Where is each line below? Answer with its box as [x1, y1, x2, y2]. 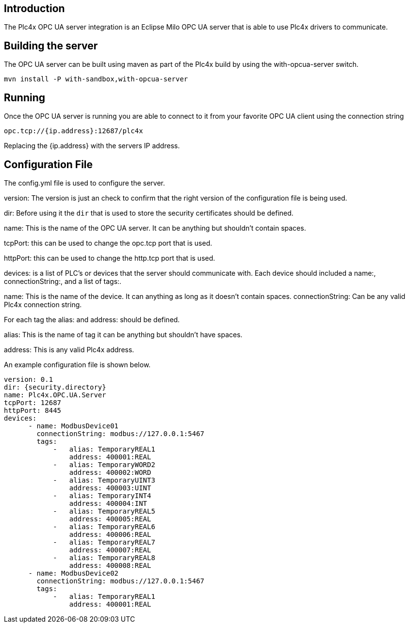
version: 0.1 [4, 375, 53, 383]
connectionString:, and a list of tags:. [4, 277, 122, 285]
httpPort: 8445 [4, 406, 62, 414]
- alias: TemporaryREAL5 [53, 507, 155, 515]
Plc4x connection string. [4, 300, 82, 309]
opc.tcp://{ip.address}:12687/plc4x [4, 127, 143, 135]
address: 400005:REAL [69, 515, 151, 523]
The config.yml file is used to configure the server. [4, 178, 165, 187]
